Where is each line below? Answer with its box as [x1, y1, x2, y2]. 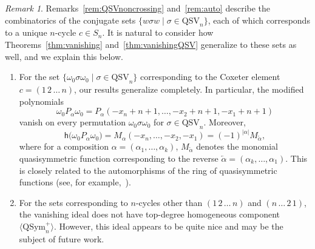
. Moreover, [203, 116, 246, 128]
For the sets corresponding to [19, 196, 128, 208]
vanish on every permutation [19, 116, 126, 128]
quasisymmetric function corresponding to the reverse [19, 151, 218, 164]
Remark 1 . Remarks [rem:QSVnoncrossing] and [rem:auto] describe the [5, 2, 271, 14]
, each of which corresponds [208, 13, 310, 26]
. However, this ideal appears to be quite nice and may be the [53, 219, 283, 232]
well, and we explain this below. [5, 50, 123, 62]
